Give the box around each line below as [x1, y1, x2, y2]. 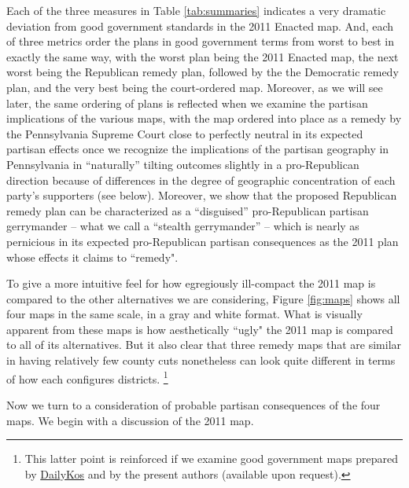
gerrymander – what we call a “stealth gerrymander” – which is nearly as [6, 218, 359, 234]
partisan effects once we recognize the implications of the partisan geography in [6, 141, 389, 157]
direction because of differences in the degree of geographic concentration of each [6, 171, 396, 188]
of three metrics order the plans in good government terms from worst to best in [6, 33, 394, 50]
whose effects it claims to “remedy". [6, 248, 179, 265]
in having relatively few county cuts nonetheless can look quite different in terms [6, 352, 396, 369]
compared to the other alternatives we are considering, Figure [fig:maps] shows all [6, 290, 400, 306]
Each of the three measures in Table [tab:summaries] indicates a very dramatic [6, 2, 386, 18]
